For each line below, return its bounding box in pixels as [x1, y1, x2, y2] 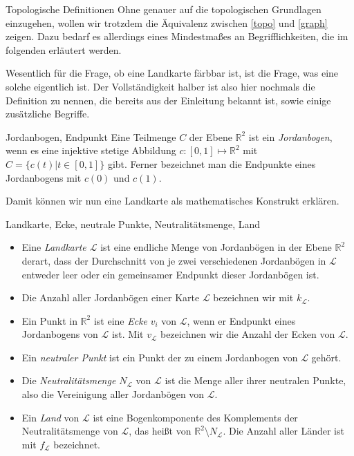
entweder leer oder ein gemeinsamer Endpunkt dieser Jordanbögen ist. [21, 267, 319, 281]
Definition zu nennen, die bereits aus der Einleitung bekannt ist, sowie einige [6, 93, 331, 107]
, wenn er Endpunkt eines [187, 313, 296, 327]
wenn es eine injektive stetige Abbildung [6, 143, 176, 158]
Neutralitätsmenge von [21, 424, 118, 438]
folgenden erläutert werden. [6, 42, 122, 57]
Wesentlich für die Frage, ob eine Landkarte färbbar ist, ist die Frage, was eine [6, 66, 339, 80]
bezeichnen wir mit [213, 290, 294, 305]
